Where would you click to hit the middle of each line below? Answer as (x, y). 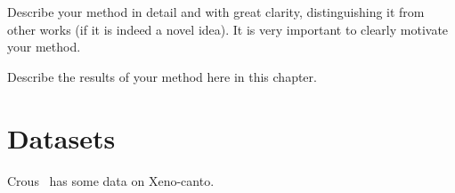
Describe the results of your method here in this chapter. (162, 76)
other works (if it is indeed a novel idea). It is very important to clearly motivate (228, 29)
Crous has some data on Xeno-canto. (111, 180)
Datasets (61, 137)
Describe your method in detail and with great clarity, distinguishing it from (216, 12)
